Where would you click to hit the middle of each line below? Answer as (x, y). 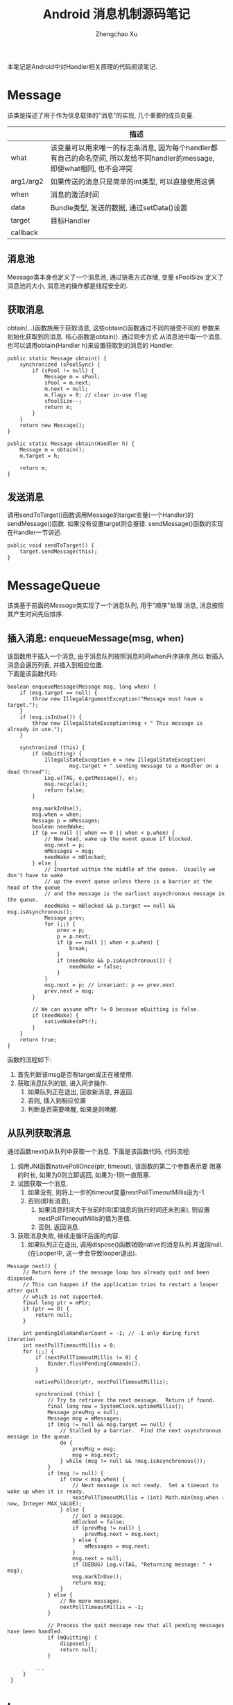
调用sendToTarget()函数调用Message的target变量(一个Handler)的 (101, 515)
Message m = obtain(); (52, 449)
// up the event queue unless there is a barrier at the (128, 882)
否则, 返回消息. (59, 1227)
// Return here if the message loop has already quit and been (116, 1272)
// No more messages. (91, 1601)
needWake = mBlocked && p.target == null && (110, 906)
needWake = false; (96, 967)
